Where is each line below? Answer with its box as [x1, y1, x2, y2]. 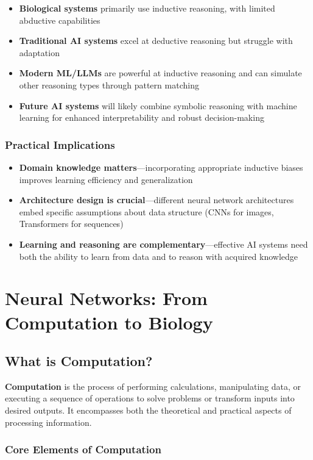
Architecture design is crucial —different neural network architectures [19, 193, 294, 206]
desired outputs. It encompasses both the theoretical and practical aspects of [5, 404, 292, 417]
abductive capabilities [19, 13, 100, 26]
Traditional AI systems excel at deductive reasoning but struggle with [19, 34, 293, 47]
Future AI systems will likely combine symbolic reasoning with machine [19, 99, 297, 112]
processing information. [5, 415, 92, 428]
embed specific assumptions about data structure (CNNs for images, [19, 205, 274, 218]
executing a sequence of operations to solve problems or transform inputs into [5, 392, 295, 404]
